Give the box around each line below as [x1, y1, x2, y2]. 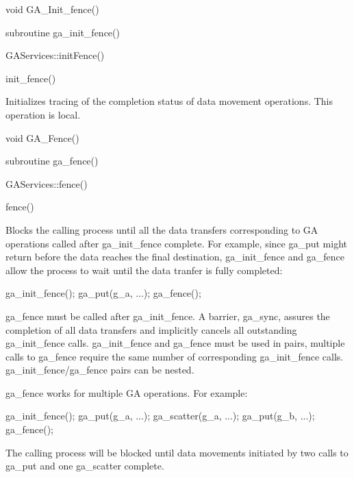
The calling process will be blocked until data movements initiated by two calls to [5, 445, 349, 459]
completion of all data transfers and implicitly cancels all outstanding [5, 322, 297, 337]
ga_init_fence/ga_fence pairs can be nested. [5, 363, 194, 377]
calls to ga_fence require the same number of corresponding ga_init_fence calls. [5, 349, 344, 363]
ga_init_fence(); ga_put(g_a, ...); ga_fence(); [5, 286, 201, 300]
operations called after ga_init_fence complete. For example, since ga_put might [5, 236, 348, 250]
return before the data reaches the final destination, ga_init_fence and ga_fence [5, 249, 344, 264]
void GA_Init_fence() [5, 2, 99, 16]
